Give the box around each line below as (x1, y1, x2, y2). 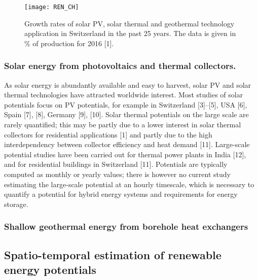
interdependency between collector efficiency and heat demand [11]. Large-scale (4, 139, 250, 150)
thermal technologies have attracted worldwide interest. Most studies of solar (4, 89, 243, 100)
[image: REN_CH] (24, 4, 79, 11)
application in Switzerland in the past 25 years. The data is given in (24, 28, 236, 39)
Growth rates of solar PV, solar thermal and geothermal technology (24, 18, 235, 28)
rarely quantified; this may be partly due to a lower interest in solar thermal (4, 119, 241, 130)
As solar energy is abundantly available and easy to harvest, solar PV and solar (4, 79, 251, 90)
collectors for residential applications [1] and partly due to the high (4, 129, 212, 139)
